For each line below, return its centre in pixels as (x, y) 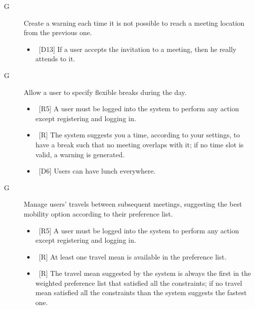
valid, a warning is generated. (80, 154)
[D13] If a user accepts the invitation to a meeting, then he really (138, 49)
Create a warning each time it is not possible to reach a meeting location (134, 22)
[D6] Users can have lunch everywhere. (97, 171)
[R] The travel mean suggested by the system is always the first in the (145, 273)
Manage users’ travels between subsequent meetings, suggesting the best (133, 204)
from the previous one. (58, 32)
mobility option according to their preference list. (98, 213)
